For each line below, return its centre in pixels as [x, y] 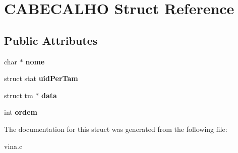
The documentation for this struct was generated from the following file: [116, 129]
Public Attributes [51, 40]
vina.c [13, 146]
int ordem [21, 112]
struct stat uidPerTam [41, 78]
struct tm [19, 95]
